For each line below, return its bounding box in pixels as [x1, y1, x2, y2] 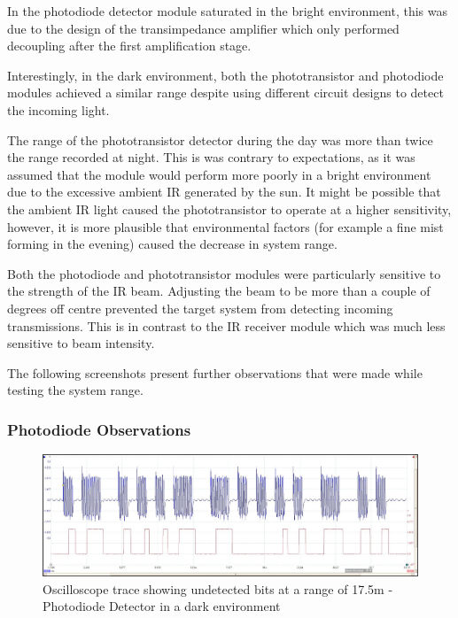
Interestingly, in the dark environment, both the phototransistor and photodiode [7, 66, 444, 84]
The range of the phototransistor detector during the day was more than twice [7, 130, 433, 149]
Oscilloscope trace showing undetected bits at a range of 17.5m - [43, 579, 393, 598]
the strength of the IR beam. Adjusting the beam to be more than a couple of [7, 282, 431, 300]
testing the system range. [7, 381, 144, 399]
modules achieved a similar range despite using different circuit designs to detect [7, 83, 444, 102]
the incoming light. [7, 100, 110, 119]
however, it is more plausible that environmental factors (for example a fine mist [7, 217, 444, 236]
